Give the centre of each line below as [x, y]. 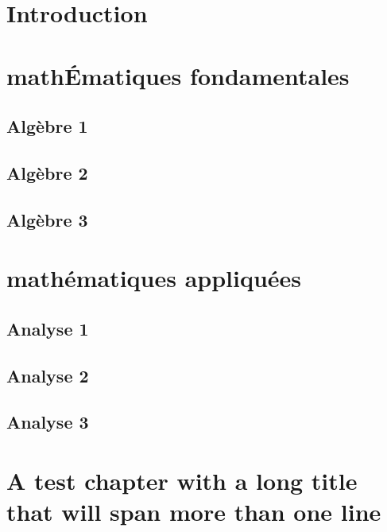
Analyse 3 [48, 422]
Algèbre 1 [47, 126]
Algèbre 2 [47, 172]
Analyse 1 [48, 328]
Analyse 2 [48, 375]
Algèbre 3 [47, 219]
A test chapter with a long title [182, 480]
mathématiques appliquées [154, 278]
